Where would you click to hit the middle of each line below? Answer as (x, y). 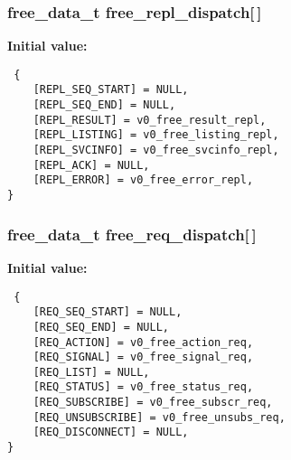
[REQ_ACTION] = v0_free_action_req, (143, 342)
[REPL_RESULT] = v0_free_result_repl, (150, 120)
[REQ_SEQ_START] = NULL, (108, 312)
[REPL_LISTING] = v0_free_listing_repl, (156, 135)
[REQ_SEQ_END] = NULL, (101, 327)
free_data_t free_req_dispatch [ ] (132, 234)
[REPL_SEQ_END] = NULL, (104, 105)
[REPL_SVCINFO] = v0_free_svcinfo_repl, (156, 150)
